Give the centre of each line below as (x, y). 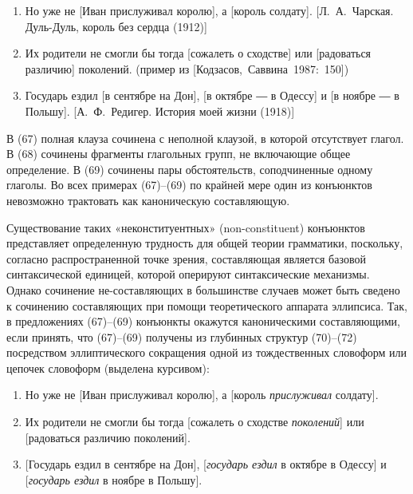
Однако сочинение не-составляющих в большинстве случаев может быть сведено (203, 289)
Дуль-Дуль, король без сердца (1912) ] (116, 26)
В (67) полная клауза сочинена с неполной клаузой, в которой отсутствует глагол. (205, 138)
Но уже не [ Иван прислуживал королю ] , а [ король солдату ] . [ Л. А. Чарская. (209, 10)
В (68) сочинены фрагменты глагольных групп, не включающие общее (179, 154)
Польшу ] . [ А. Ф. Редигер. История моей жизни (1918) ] (160, 111)
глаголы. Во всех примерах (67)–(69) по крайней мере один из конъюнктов (189, 185)
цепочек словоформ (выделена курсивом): (108, 368)
